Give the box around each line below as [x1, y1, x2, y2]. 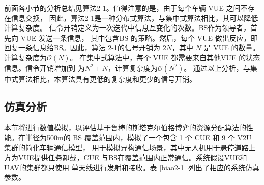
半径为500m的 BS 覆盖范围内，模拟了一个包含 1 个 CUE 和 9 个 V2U [25, 132, 252, 142]
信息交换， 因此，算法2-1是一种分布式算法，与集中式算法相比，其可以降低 [11, 12, 258, 23]
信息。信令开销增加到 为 [4, 62, 85, 73]
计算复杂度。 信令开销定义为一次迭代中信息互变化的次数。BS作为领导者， [4, 22, 251, 33]
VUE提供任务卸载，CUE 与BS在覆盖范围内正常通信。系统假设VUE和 [18, 152, 247, 163]
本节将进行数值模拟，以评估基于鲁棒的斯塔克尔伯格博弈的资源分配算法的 [4, 122, 246, 133]
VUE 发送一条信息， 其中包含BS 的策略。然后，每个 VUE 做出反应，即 [20, 32, 258, 43]
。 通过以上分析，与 [184, 62, 250, 73]
